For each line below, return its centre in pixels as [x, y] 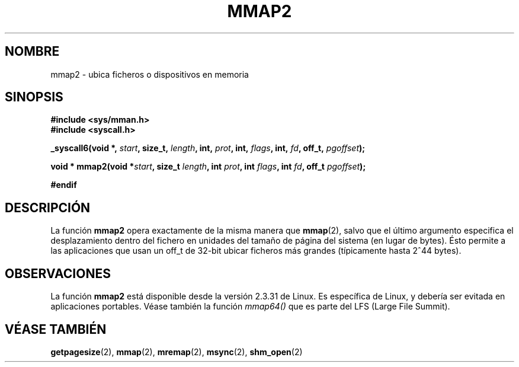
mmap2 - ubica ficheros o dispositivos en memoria [150, 74]
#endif [64, 185]
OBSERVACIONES [58, 273]
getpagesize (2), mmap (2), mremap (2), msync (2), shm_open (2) [177, 352]
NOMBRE [32, 52]
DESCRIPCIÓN [48, 208]
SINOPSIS [34, 97]
